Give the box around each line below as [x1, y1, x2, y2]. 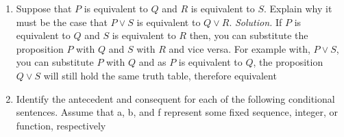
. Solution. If [229, 14, 282, 29]
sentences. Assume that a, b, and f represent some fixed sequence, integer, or [16, 105, 339, 119]
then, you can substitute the [189, 28, 308, 42]
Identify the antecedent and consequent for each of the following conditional [16, 91, 335, 105]
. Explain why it [263, 1, 332, 15]
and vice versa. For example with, [169, 41, 310, 55]
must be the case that [16, 14, 108, 29]
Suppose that [16, 1, 72, 15]
